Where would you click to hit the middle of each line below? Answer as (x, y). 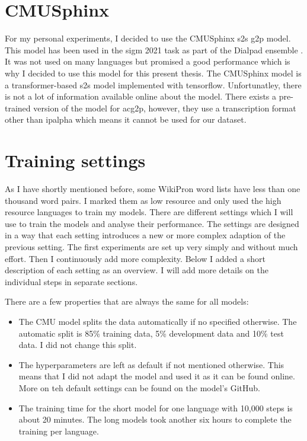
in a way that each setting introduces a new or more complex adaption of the (145, 235)
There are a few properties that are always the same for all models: (127, 301)
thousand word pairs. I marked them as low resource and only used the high (143, 200)
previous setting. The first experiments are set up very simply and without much (151, 246)
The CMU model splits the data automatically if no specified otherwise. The (158, 321)
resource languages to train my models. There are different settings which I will (149, 212)
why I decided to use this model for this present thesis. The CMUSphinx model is (153, 73)
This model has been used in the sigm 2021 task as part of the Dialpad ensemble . (154, 49)
